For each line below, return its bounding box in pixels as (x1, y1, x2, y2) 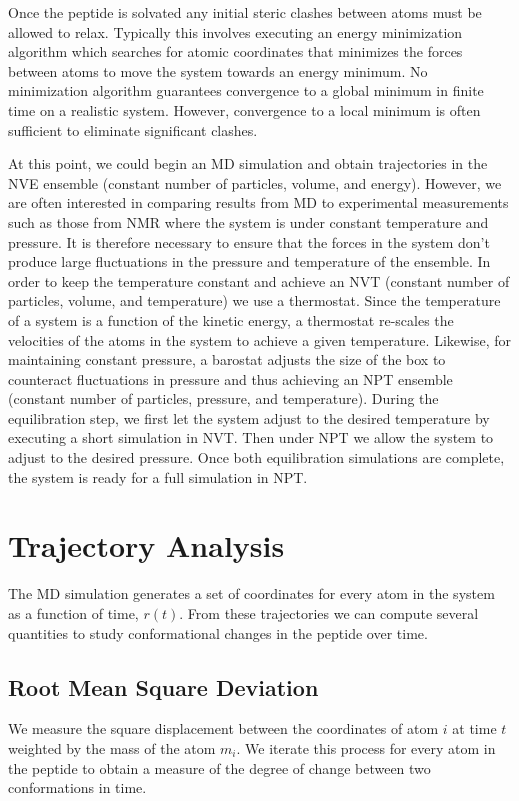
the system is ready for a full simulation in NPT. (8, 466, 308, 487)
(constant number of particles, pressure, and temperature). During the (8, 388, 439, 409)
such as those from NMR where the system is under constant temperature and (8, 211, 489, 232)
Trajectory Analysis (8, 525, 285, 566)
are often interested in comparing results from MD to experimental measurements (8, 192, 509, 213)
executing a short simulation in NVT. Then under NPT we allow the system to (8, 427, 494, 448)
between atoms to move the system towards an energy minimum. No (8, 60, 428, 81)
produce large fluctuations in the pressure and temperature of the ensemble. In (8, 251, 491, 272)
